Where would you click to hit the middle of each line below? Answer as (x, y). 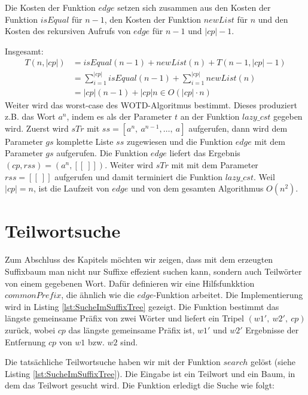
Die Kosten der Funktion (50, 7)
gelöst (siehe (273, 362)
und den (273, 19)
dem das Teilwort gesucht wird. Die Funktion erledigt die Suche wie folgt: (140, 385)
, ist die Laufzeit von (71, 188)
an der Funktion (210, 116)
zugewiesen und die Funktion (180, 141)
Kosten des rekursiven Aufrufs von (68, 31)
